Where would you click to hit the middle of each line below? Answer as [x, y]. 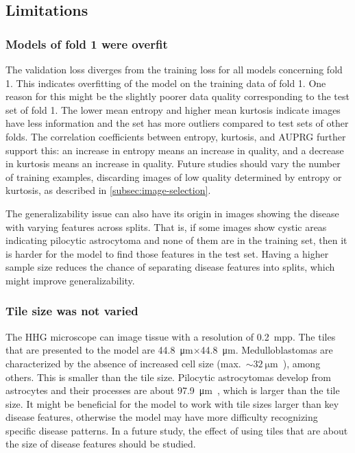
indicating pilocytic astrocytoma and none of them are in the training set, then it [176, 240]
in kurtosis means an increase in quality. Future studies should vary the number [173, 163]
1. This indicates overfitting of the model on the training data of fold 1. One [166, 83]
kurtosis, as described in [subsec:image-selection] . [108, 190]
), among [302, 363]
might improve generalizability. [70, 280]
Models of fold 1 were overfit [87, 44]
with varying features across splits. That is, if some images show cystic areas [166, 226]
